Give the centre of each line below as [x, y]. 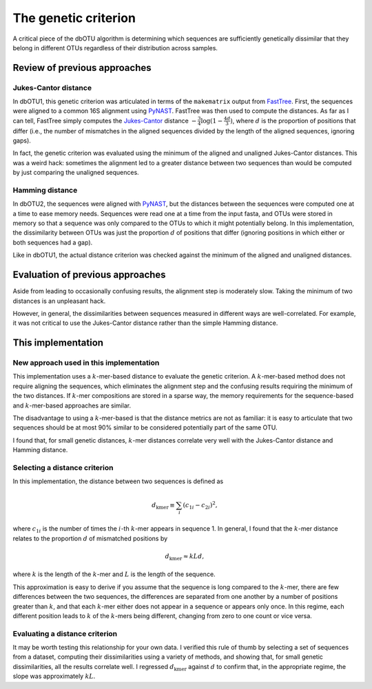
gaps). [22, 140]
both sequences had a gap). [53, 242]
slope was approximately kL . [54, 676]
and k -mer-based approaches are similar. [72, 405]
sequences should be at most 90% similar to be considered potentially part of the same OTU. [145, 427]
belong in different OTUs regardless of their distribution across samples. [115, 47]
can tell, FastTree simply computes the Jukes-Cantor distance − [105, 120]
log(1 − [212, 121]
